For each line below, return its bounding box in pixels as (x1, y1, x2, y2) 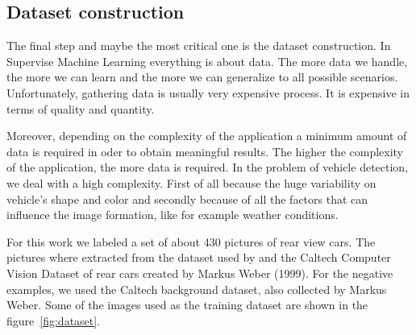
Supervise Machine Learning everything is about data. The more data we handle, (6, 52, 408, 69)
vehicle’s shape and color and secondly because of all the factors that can (6, 190, 368, 207)
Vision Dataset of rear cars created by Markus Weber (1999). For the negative (6, 264, 393, 281)
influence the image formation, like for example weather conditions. (6, 206, 339, 223)
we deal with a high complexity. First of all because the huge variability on (6, 174, 376, 191)
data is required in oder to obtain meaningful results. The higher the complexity (6, 143, 404, 159)
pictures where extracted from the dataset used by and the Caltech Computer (6, 249, 391, 266)
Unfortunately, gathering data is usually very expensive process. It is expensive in (6, 84, 410, 101)
